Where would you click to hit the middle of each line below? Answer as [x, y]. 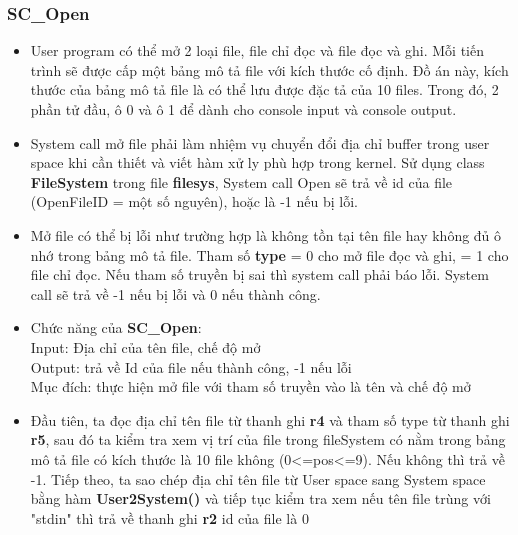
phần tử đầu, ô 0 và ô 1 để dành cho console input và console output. [243, 109]
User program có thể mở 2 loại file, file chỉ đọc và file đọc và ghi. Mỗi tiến [257, 50]
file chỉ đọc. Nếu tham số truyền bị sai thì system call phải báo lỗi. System [259, 274]
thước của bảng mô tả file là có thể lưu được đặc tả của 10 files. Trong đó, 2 [264, 89]
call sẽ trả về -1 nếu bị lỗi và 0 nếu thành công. [175, 293]
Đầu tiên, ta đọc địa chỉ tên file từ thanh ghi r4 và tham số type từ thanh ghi [270, 419]
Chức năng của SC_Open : [116, 327]
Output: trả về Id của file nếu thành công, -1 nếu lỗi [191, 366]
